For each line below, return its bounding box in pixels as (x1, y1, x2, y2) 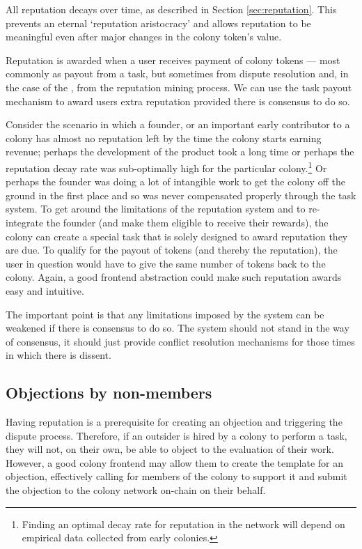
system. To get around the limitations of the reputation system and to (6, 201, 306, 216)
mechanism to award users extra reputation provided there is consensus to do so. (6, 93, 350, 108)
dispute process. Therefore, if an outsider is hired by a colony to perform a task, (6, 428, 347, 442)
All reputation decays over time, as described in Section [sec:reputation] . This (6, 2, 337, 16)
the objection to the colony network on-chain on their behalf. (6, 483, 266, 497)
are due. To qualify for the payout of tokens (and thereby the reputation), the (6, 242, 338, 257)
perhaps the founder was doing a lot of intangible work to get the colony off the (6, 174, 345, 189)
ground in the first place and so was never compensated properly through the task (6, 187, 356, 202)
